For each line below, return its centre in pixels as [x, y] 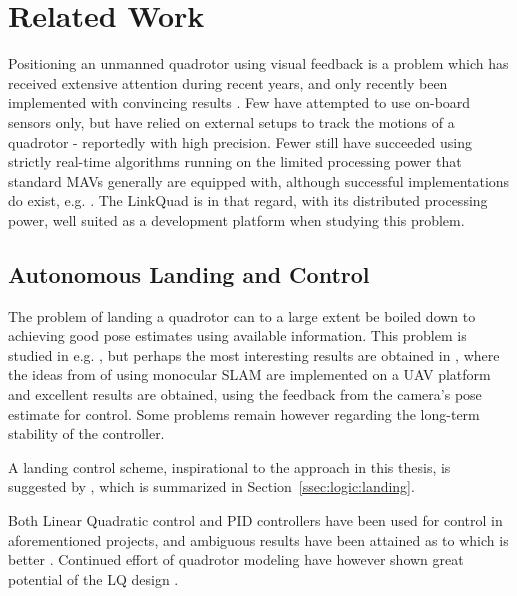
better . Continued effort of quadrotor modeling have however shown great [236, 559]
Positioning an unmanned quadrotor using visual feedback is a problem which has [258, 63]
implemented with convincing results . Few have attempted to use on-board [239, 102]
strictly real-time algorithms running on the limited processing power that [235, 161]
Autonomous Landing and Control [189, 273]
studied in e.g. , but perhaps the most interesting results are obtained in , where [254, 354]
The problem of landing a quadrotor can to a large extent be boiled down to [242, 315]
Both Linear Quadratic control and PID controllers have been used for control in [255, 520]
